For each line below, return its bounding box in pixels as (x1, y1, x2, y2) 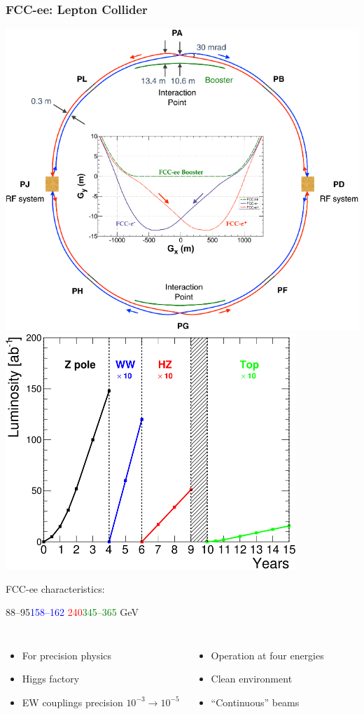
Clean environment (211, 671, 293, 686)
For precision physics (22, 647, 112, 662)
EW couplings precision (22, 694, 123, 709)
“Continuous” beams (211, 694, 300, 709)
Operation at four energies (211, 647, 324, 662)
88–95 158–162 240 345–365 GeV (6, 605, 139, 619)
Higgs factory (22, 671, 80, 686)
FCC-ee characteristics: (6, 581, 105, 596)
